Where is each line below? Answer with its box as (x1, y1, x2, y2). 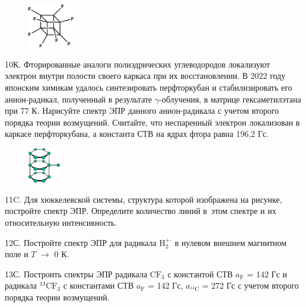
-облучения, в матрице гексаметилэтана (159, 92, 301, 105)
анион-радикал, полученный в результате (5, 92, 152, 105)
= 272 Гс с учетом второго (202, 279, 299, 292)
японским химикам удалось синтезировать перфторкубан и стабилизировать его (5, 81, 292, 94)
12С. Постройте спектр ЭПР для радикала (5, 236, 157, 248)
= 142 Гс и (247, 267, 288, 280)
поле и (5, 248, 28, 260)
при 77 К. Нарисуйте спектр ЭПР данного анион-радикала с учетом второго (5, 104, 279, 117)
